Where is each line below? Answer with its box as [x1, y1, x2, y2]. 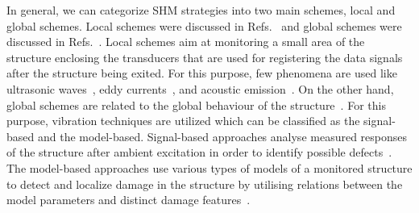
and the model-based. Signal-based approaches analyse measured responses [37, 127, 408, 144]
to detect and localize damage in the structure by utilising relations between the [6, 175, 403, 192]
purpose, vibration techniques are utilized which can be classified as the [6, 112, 360, 129]
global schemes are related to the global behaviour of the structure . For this [6, 96, 386, 113]
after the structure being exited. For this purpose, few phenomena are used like [6, 65, 397, 81]
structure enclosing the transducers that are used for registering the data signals [6, 48, 403, 65]
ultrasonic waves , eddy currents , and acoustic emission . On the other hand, [6, 80, 394, 97]
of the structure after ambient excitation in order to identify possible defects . [6, 144, 392, 161]
